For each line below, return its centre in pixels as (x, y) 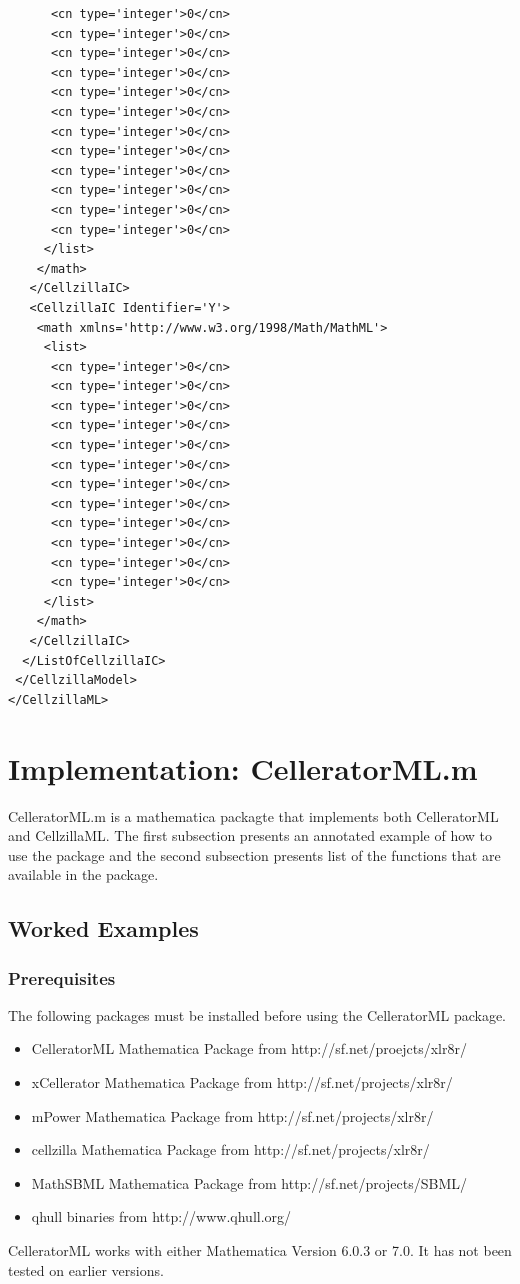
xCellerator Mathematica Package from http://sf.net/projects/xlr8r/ (242, 1082)
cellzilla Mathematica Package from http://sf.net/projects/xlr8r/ (230, 1149)
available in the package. (83, 874)
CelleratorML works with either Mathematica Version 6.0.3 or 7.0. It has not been (260, 1250)
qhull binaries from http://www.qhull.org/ (161, 1216)
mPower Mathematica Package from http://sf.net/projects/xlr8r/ (232, 1115)
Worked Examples (103, 928)
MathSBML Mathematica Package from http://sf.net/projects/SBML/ (249, 1182)
